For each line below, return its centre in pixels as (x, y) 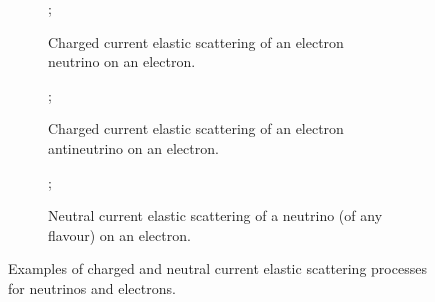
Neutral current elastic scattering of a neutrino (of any (215, 215)
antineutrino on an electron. (133, 147)
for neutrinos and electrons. (92, 287)
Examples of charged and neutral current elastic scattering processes (217, 268)
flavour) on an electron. (119, 234)
